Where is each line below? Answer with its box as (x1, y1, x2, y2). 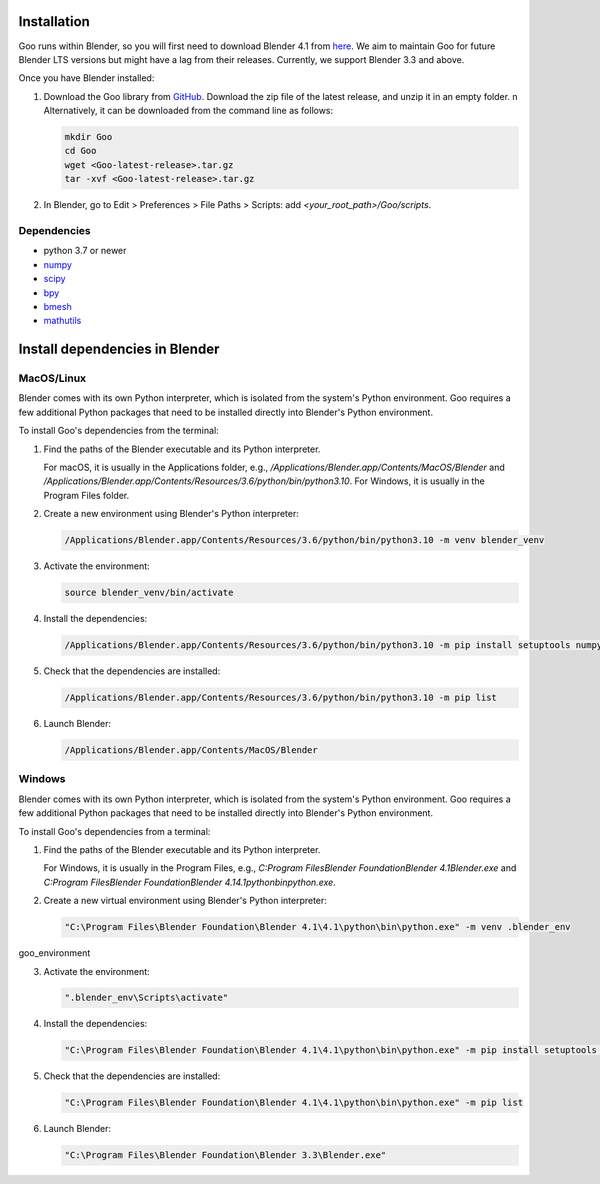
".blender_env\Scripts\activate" (64, 992, 229, 1004)
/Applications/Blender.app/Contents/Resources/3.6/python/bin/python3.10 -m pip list (64, 692, 497, 704)
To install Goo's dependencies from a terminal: (18, 825, 211, 837)
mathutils (43, 315, 82, 327)
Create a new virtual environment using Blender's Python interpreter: (43, 895, 327, 907)
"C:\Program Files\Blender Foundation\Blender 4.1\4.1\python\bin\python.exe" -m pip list (64, 1097, 524, 1109)
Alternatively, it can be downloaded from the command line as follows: (43, 105, 334, 117)
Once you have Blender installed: (18, 72, 155, 84)
